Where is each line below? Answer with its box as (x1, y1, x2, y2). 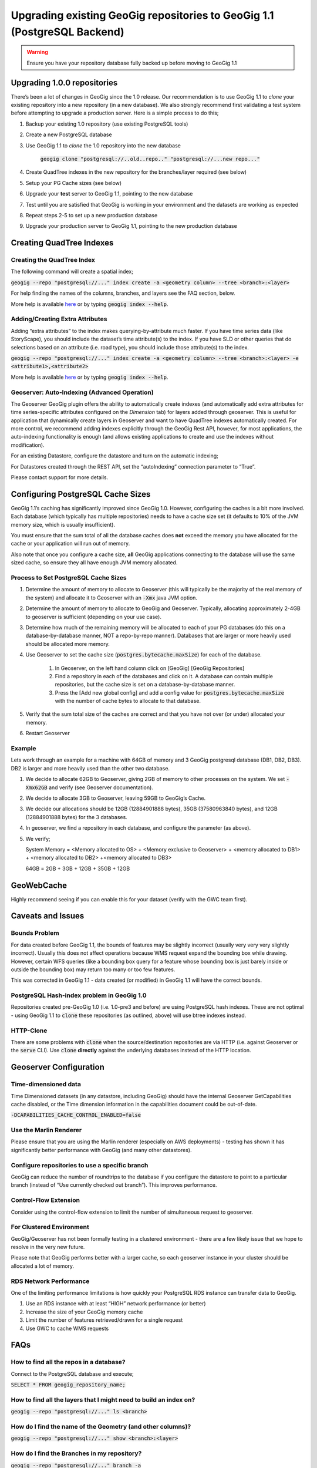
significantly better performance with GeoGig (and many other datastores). (11, 1146, 192, 1153)
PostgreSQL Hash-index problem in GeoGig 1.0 (11, 991, 147, 999)
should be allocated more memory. (25, 640, 110, 647)
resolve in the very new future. (11, 1244, 85, 1251)
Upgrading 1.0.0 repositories (11, 78, 118, 87)
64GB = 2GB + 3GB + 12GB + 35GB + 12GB (25, 865, 130, 872)
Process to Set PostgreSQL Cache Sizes (11, 574, 127, 582)
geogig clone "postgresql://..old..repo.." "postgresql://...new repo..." (40, 156, 261, 162)
